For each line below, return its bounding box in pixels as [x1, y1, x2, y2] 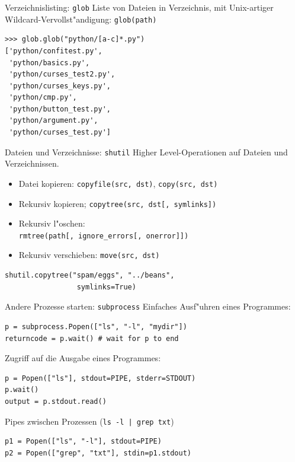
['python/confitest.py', [5, 46, 102, 55]
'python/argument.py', [9, 116, 98, 125]
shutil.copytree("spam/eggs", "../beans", [5, 271, 175, 280]
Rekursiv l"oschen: [18, 217, 85, 230]
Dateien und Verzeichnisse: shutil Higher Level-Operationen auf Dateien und [5, 145, 288, 158]
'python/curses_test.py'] [9, 128, 111, 137]
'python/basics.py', [9, 58, 90, 67]
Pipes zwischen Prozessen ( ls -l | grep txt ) [5, 415, 174, 427]
